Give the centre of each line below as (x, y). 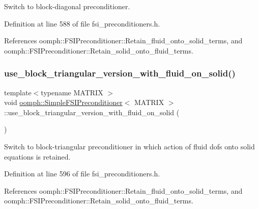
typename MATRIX (72, 92)
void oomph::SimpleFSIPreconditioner (63, 102)
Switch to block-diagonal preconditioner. (67, 6)
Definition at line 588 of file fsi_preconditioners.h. (82, 23)
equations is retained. (37, 156)
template (18, 92)
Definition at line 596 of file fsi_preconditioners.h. (82, 174)
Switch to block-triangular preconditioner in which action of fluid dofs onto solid (129, 146)
